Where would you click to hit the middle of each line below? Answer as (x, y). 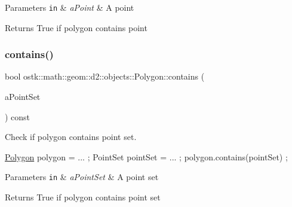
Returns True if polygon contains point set (83, 197)
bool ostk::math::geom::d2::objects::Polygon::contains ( (105, 76)
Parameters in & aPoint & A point (70, 7)
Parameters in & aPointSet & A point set (82, 177)
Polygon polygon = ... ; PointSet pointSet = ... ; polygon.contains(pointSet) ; (146, 156)
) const (18, 116)
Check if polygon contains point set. (71, 137)
